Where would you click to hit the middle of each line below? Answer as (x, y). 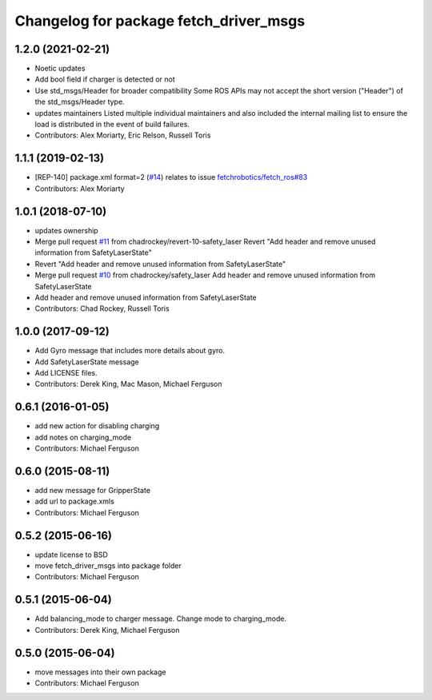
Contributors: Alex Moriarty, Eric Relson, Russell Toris (123, 135)
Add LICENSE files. (66, 373)
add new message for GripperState (93, 491)
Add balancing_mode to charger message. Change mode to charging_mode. (161, 618)
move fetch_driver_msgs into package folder (108, 566)
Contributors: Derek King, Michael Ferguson (107, 630)
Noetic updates (60, 69)
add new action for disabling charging (97, 426)
